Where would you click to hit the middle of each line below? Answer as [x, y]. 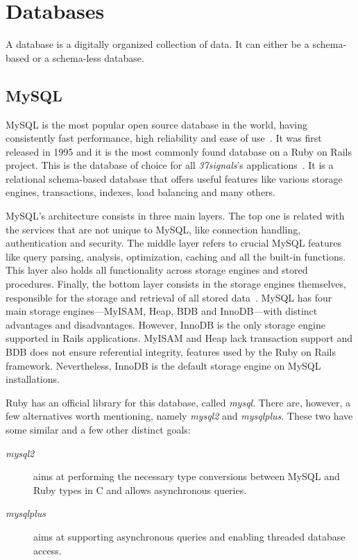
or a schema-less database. [88, 57]
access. [48, 550]
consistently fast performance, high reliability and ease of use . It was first [164, 138]
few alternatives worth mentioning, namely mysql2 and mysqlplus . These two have [179, 416]
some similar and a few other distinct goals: [98, 429]
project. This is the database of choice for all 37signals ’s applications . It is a [170, 165]
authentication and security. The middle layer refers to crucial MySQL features [174, 243]
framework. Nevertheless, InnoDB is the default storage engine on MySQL [163, 365]
